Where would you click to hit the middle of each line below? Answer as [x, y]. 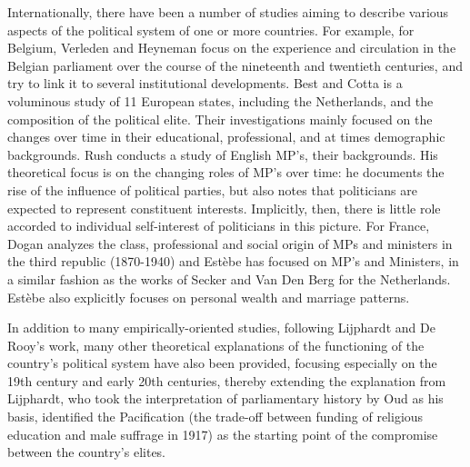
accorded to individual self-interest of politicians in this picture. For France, [219, 226]
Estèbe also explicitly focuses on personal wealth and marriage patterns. [209, 297]
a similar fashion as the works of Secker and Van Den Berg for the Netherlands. [229, 278]
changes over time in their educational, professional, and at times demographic [226, 137]
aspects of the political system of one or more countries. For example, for [211, 30]
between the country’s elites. [87, 452]
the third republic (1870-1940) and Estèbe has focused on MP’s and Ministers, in [233, 261]
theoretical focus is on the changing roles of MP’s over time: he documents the [226, 172]
